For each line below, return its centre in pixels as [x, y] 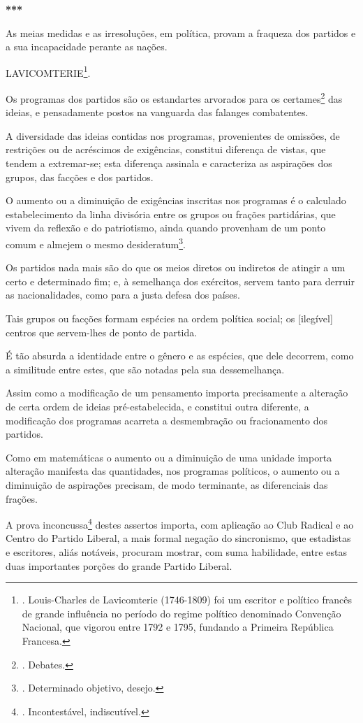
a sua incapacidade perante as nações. [87, 46]
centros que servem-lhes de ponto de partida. [102, 332]
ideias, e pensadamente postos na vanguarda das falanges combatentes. [157, 112]
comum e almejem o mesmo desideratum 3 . [96, 243]
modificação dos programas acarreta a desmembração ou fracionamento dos [166, 420]
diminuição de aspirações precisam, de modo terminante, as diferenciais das [167, 485]
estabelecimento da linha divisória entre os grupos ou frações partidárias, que [171, 214]
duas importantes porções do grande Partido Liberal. [119, 565]
